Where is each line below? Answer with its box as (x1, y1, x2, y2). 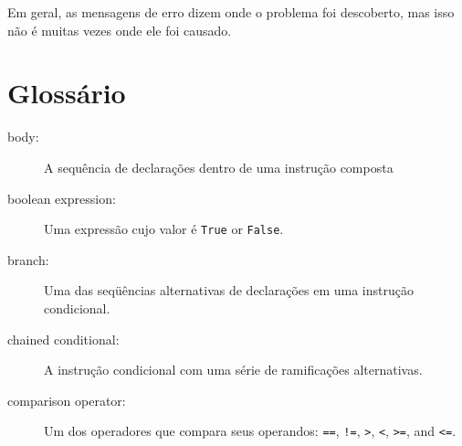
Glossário (7, 74, 126, 111)
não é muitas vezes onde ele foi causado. (7, 20, 232, 39)
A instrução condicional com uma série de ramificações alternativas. (44, 360, 423, 379)
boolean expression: (7, 188, 116, 207)
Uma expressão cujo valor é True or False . (44, 219, 284, 239)
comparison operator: (7, 390, 126, 409)
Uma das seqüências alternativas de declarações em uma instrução (44, 281, 414, 300)
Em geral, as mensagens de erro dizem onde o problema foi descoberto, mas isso (7, 3, 455, 21)
